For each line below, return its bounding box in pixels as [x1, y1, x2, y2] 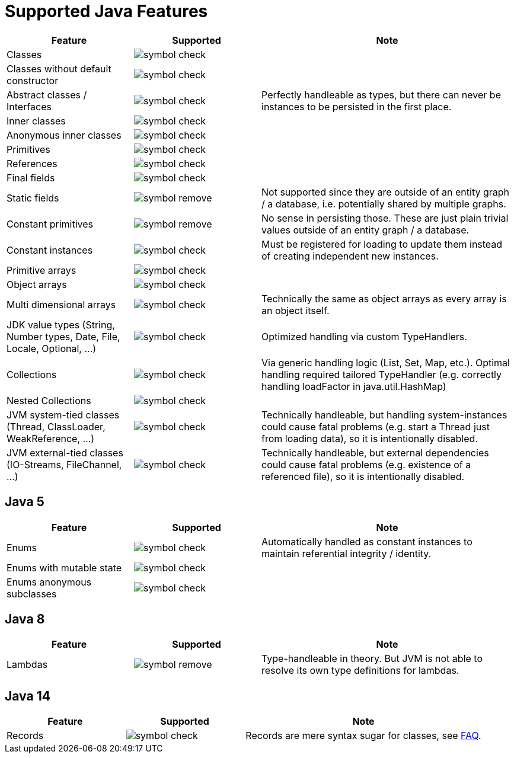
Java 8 [5, 612, 45, 627]
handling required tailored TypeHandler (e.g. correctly [261, 368, 502, 380]
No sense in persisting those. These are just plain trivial [261, 212, 509, 224]
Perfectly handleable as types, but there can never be [261, 88, 501, 101]
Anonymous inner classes [7, 129, 122, 141]
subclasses [7, 587, 57, 600]
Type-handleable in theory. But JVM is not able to [261, 653, 483, 665]
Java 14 [5, 688, 50, 703]
